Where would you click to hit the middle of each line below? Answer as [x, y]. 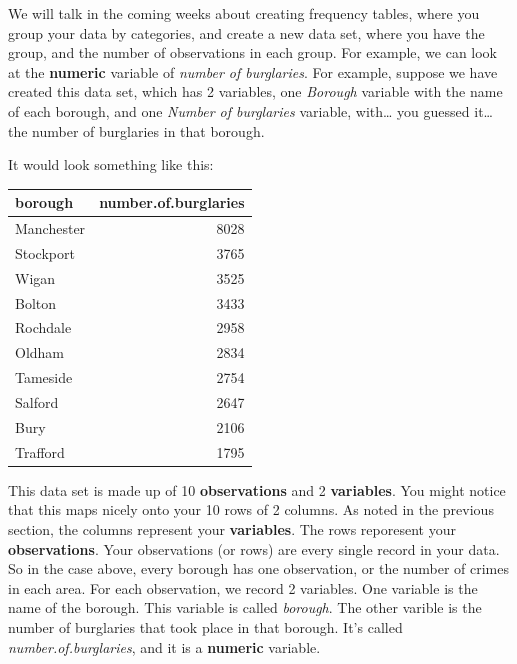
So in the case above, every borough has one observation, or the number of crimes [259, 568]
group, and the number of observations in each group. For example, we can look [253, 52]
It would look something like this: [111, 164]
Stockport [45, 252]
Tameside [44, 377]
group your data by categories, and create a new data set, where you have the [246, 32]
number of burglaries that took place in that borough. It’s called [205, 626]
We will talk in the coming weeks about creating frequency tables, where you [244, 13]
